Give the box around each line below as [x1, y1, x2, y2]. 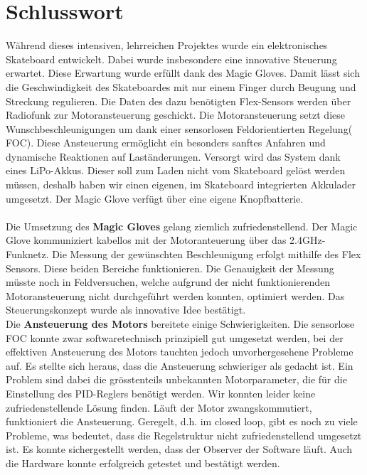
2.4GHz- [289, 233, 326, 247]
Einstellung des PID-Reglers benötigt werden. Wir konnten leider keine [6, 385, 316, 400]
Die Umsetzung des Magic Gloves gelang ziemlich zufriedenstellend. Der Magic [6, 218, 358, 233]
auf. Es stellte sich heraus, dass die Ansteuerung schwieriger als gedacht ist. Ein [6, 358, 353, 373]
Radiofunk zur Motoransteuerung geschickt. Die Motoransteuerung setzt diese [6, 107, 345, 122]
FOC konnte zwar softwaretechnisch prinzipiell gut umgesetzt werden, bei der [6, 330, 344, 345]
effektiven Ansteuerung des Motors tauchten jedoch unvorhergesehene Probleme [6, 344, 353, 359]
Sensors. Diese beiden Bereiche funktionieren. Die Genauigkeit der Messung [6, 260, 334, 275]
